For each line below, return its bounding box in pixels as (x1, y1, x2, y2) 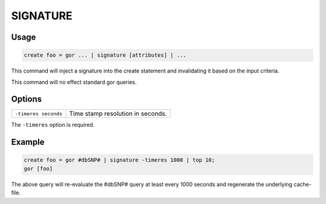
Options (11, 94, 42, 104)
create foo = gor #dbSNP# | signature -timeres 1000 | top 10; (24, 157, 216, 164)
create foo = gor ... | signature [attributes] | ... (24, 52, 187, 59)
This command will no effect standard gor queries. (11, 78, 137, 86)
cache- (293, 180, 312, 188)
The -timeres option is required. (11, 121, 95, 129)
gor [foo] (24, 165, 53, 172)
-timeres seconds (14, 110, 63, 117)
